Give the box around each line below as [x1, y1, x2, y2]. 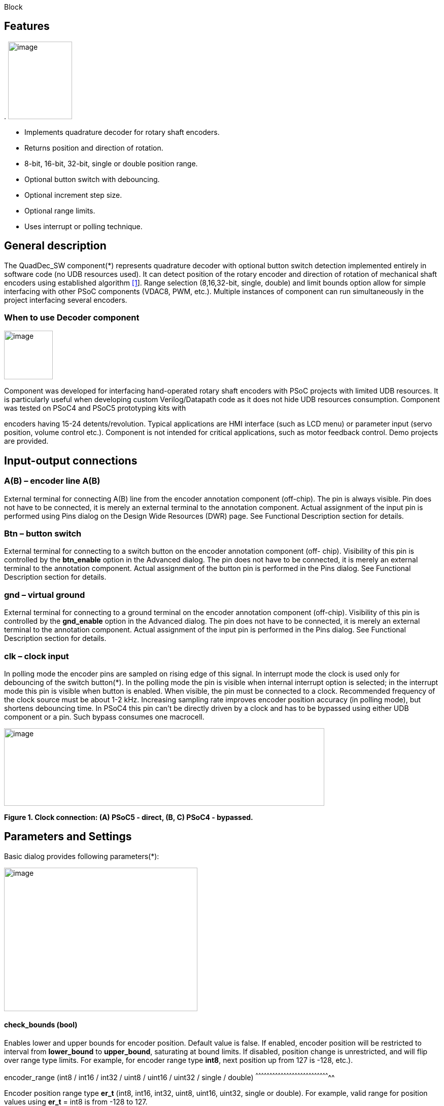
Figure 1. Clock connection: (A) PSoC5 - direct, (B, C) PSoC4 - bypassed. [4, 812, 253, 822]
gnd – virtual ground [4, 589, 85, 600]
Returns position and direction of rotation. [24, 143, 163, 152]
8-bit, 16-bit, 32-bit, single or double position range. [24, 159, 198, 168]
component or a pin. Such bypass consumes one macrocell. [4, 712, 204, 721]
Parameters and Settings [4, 830, 132, 843]
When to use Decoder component [4, 312, 140, 323]
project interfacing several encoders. [4, 295, 127, 304]
